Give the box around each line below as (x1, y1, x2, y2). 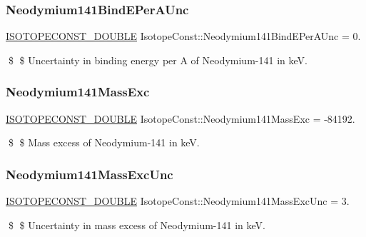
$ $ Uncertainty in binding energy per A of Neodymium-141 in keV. (8, 52, 307, 67)
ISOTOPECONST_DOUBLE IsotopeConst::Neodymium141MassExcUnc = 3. (6, 193, 350, 208)
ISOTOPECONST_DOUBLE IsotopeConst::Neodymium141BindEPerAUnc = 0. (6, 29, 361, 44)
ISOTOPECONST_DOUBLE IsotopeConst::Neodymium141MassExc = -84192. (6, 111, 355, 126)
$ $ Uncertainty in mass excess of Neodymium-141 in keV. (8, 217, 265, 232)
